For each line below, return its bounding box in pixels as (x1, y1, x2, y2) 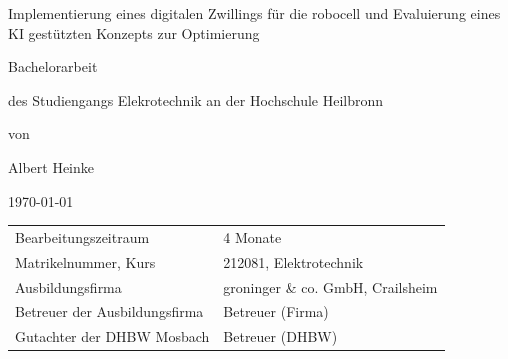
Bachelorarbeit (8, 56, 98, 77)
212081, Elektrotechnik (223, 251, 364, 272)
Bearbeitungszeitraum (15, 226, 150, 247)
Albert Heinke (8, 156, 94, 177)
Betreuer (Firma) (223, 301, 329, 322)
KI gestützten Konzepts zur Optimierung (8, 22, 260, 43)
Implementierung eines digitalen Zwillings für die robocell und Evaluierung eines (8, 3, 501, 23)
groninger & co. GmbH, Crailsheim (223, 276, 438, 297)
